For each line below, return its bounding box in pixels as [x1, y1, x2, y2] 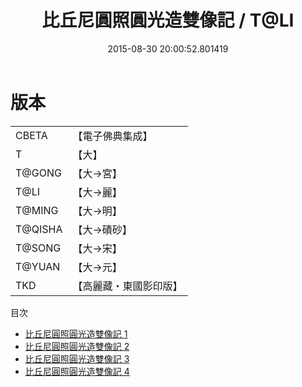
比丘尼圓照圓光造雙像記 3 [24, 352, 130, 365]
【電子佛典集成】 [72, 129, 153, 143]
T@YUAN [15, 259, 61, 273]
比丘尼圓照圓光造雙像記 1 [24, 327, 128, 340]
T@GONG [15, 166, 62, 180]
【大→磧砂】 [72, 222, 133, 236]
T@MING [15, 203, 59, 217]
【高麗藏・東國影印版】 [72, 279, 183, 293]
